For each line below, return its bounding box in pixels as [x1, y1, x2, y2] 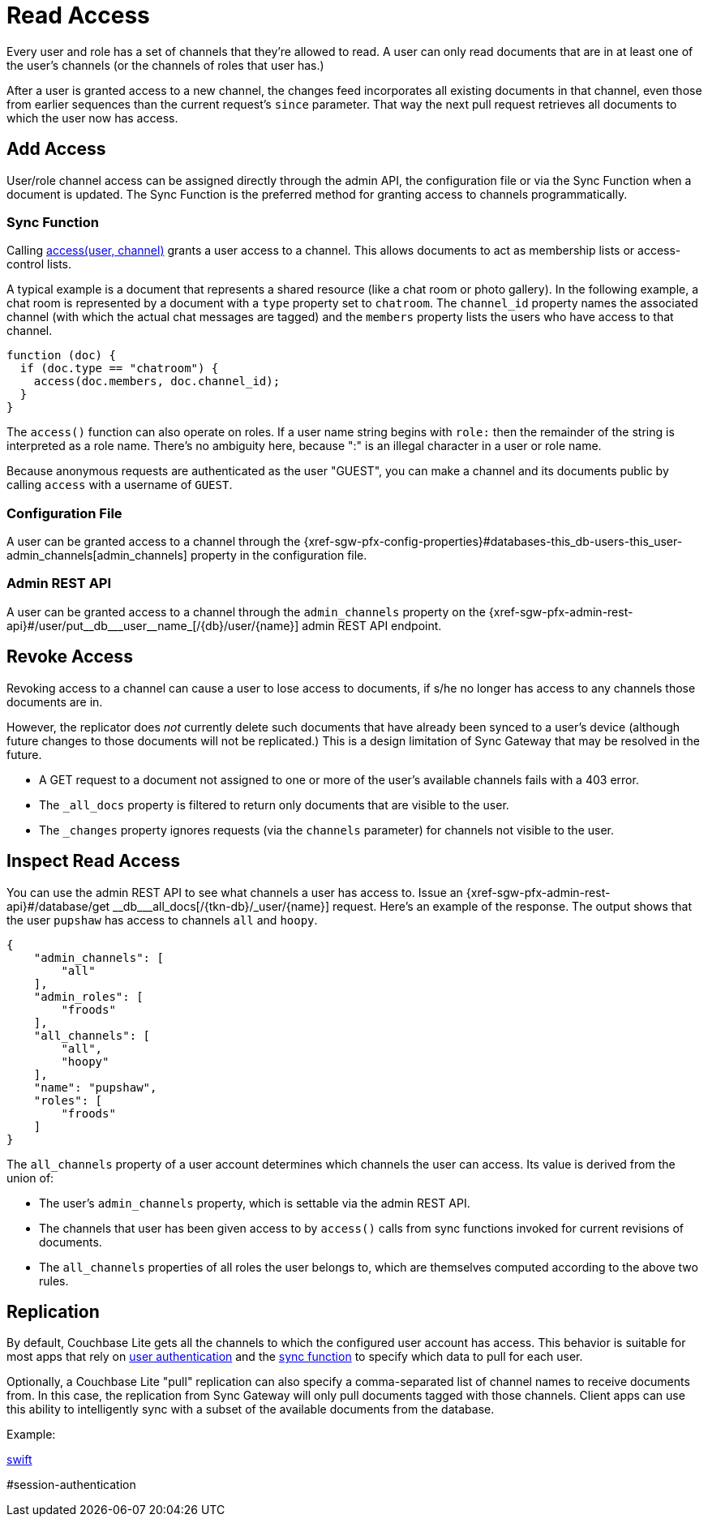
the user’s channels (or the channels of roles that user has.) [6, 58, 324, 72]
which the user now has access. [6, 110, 178, 125]
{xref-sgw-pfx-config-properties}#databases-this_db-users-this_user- [303, 534, 683, 549]
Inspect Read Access [6, 851, 181, 872]
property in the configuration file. [190, 548, 367, 563]
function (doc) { [6, 349, 116, 363]
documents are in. [6, 694, 103, 709]
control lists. [6, 257, 72, 272]
